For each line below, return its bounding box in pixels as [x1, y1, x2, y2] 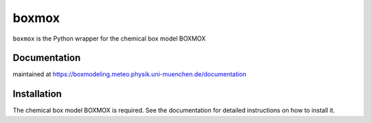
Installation [12, 88, 62, 100]
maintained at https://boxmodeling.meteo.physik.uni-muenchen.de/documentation [12, 70, 247, 78]
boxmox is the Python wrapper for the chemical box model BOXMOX [12, 34, 206, 43]
